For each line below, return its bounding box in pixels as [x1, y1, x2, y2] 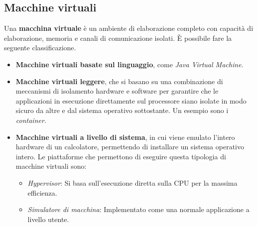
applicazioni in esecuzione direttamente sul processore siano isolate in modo [15, 95, 247, 106]
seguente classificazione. [4, 42, 76, 53]
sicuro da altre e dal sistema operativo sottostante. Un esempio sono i [15, 105, 229, 115]
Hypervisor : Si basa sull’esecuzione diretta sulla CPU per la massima [27, 177, 238, 188]
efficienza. [27, 187, 57, 198]
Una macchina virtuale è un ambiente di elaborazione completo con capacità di [4, 23, 254, 33]
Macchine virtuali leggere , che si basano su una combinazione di [15, 76, 223, 86]
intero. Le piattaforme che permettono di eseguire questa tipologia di [15, 151, 226, 161]
